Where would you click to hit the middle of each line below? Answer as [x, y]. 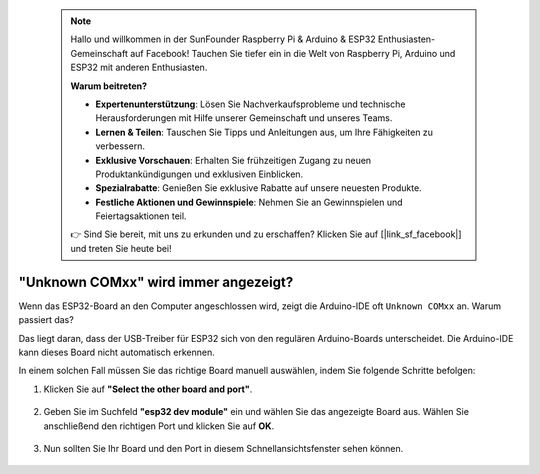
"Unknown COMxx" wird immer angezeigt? [156, 281]
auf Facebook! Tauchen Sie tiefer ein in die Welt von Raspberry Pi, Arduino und [293, 53]
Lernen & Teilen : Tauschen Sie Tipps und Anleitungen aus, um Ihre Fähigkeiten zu [264, 132]
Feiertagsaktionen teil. [141, 216]
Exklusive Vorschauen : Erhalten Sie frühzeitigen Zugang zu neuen [233, 160]
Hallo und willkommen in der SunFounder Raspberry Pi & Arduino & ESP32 [223, 39]
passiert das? [46, 320]
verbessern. [120, 146]
